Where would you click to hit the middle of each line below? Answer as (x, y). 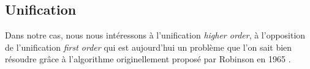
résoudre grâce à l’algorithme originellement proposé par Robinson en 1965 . (148, 59)
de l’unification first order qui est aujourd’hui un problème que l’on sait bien (149, 47)
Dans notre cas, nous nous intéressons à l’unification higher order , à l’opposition (155, 35)
